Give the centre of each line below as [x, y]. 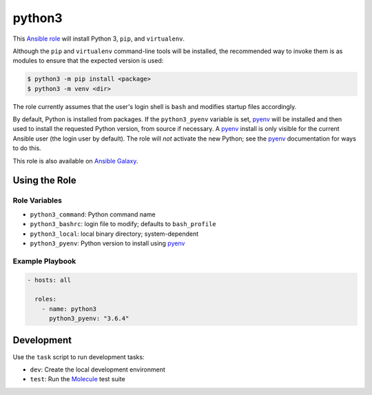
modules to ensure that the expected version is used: [88, 61]
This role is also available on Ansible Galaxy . [75, 161]
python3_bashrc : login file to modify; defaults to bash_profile [123, 224]
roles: [46, 299]
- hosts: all [49, 280]
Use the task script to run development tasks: [79, 357]
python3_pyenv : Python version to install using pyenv [107, 243]
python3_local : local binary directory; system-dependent [114, 234]
